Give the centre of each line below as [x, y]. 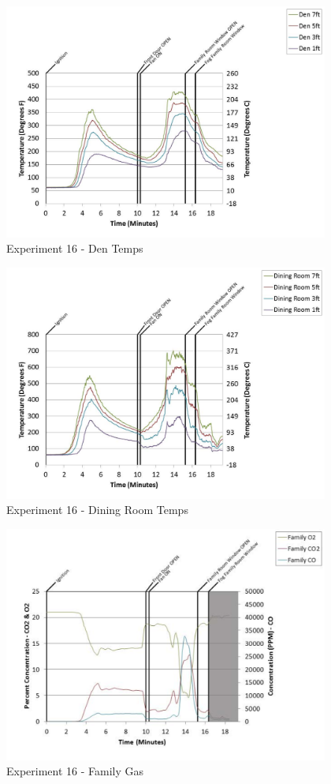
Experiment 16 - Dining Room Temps [97, 510]
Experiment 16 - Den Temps [75, 248]
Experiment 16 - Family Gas [75, 771]
